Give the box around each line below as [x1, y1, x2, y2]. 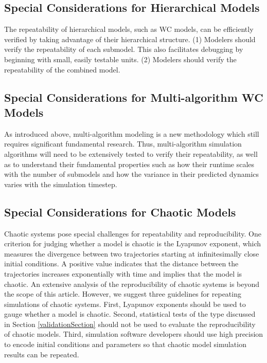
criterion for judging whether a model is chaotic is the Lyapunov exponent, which [4, 238, 261, 249]
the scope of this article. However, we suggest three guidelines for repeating [4, 288, 241, 299]
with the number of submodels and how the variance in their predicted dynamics [4, 169, 259, 179]
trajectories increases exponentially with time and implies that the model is [4, 268, 242, 279]
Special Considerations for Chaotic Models [4, 204, 236, 220]
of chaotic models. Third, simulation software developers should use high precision [4, 329, 263, 339]
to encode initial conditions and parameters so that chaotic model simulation [4, 339, 246, 350]
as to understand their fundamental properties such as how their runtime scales [4, 158, 255, 169]
